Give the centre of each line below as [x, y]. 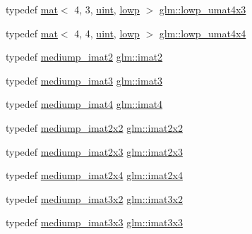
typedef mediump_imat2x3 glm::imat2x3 [94, 151]
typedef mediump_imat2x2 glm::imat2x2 [94, 127]
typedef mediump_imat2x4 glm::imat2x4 [94, 175]
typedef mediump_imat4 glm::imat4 [84, 104]
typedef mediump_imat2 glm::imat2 [84, 57]
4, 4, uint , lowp [107, 33]
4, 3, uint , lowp [107, 9]
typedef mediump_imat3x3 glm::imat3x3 [94, 222]
